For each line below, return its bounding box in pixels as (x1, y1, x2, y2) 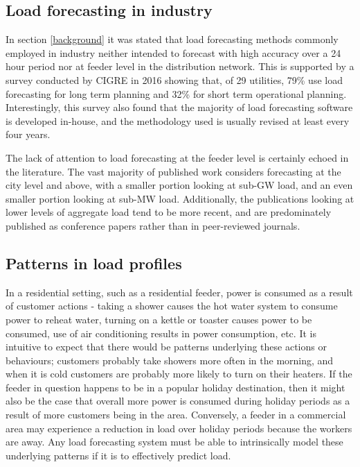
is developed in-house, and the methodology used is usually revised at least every (6, 113, 350, 128)
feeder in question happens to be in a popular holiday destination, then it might (6, 380, 345, 394)
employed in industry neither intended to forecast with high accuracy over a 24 (6, 45, 341, 60)
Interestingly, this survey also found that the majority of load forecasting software (6, 100, 353, 114)
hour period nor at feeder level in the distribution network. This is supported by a (6, 59, 354, 74)
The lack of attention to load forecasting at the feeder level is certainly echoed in (6, 150, 349, 164)
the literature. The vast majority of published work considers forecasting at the (6, 164, 341, 178)
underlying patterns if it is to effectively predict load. (6, 448, 231, 462)
